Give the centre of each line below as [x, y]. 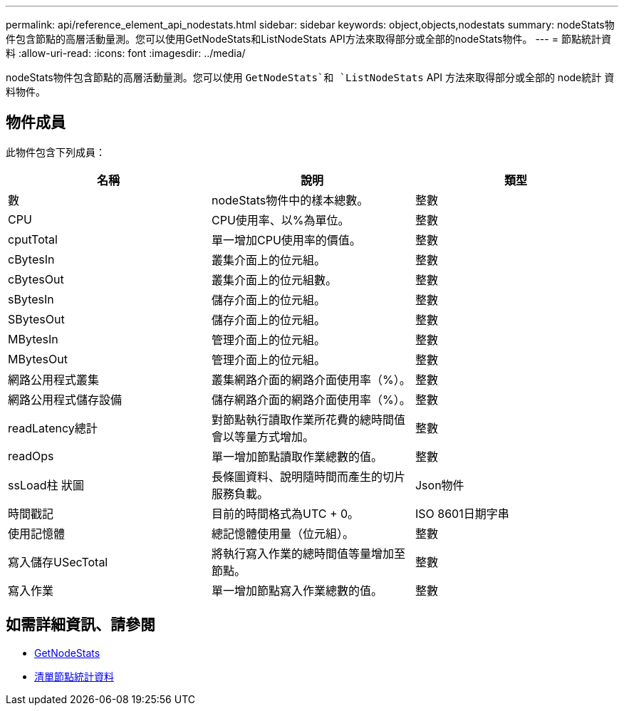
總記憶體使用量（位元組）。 [282, 533]
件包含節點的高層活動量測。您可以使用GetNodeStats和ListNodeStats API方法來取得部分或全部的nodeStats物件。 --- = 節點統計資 [308, 39]
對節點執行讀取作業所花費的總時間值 [308, 419]
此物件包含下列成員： [56, 152]
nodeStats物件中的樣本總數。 [290, 200]
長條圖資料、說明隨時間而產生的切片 [308, 476]
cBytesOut [36, 279]
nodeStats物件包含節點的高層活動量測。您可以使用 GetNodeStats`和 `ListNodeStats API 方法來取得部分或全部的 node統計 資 [310, 77]
